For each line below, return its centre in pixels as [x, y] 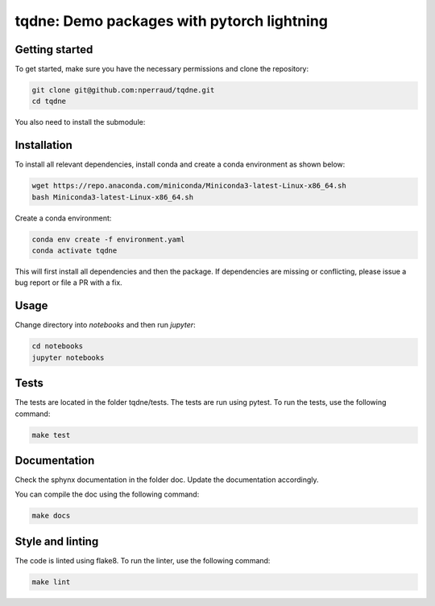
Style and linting [57, 541]
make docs [51, 516]
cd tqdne [49, 101]
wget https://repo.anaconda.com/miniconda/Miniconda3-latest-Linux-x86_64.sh [189, 186]
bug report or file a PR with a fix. [68, 282]
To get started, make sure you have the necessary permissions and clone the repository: [162, 69]
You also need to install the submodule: [80, 122]
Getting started [54, 49]
